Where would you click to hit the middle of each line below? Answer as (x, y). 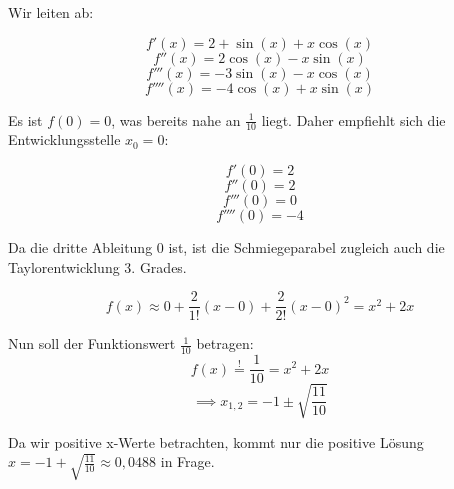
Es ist (25, 119)
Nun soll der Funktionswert (92, 343)
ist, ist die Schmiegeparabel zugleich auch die (306, 247)
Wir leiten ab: (51, 12)
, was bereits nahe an (176, 119)
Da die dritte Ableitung (80, 247)
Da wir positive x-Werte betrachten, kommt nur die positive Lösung (216, 441)
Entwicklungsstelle (64, 139)
